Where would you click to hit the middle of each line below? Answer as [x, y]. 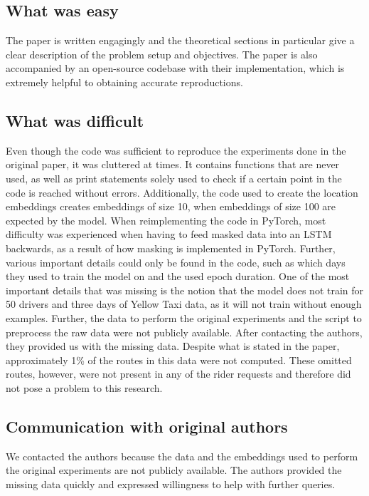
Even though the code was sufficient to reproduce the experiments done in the [176, 150]
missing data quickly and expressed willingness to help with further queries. [171, 484]
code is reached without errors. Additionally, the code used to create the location [182, 192]
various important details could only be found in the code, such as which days [176, 262]
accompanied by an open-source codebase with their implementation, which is [175, 68]
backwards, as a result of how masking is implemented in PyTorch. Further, [171, 248]
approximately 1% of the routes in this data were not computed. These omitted [179, 360]
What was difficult [75, 120]
